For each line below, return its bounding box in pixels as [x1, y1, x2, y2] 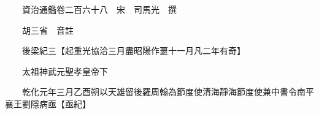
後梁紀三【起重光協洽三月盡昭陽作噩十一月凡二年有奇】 [21, 44, 245, 57]
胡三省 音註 [21, 23, 74, 36]
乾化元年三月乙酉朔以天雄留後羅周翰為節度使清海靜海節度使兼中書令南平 [21, 85, 314, 98]
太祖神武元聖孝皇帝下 [21, 64, 108, 77]
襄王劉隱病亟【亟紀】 [5, 97, 91, 110]
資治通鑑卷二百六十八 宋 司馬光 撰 [21, 3, 177, 15]
